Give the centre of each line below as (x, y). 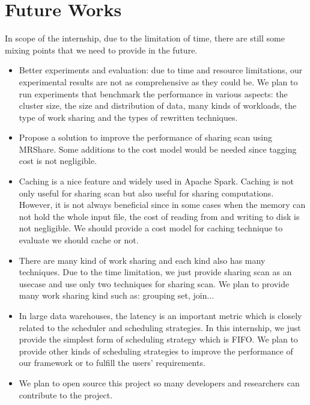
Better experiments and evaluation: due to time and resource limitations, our (161, 70)
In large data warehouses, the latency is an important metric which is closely (160, 315)
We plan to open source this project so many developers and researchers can (159, 382)
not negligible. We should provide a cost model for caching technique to (151, 228)
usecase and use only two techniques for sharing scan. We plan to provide (154, 283)
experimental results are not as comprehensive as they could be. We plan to (158, 81)
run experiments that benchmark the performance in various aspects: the (153, 93)
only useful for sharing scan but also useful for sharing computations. (146, 193)
